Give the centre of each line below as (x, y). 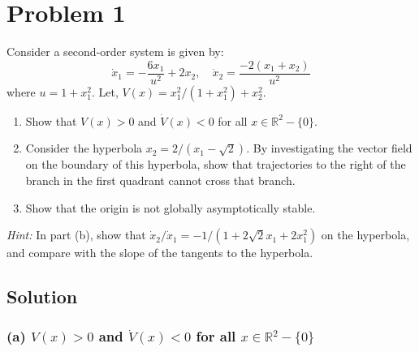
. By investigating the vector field (329, 148)
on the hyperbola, (365, 235)
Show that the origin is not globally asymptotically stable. (171, 207)
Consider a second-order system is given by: (115, 52)
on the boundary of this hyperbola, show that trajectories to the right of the (216, 164)
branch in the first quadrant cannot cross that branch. (160, 180)
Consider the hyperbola (84, 148)
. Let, (105, 91)
